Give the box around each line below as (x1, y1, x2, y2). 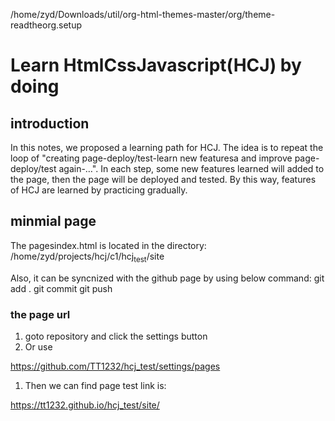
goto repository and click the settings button (24, 330, 208, 342)
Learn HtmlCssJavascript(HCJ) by (10, 54, 302, 77)
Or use (24, 340, 53, 353)
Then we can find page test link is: (24, 379, 167, 391)
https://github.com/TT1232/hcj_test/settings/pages (10, 360, 221, 372)
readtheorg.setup (10, 19, 83, 31)
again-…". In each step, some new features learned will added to (58, 163, 325, 174)
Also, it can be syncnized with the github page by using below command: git (10, 272, 325, 284)
